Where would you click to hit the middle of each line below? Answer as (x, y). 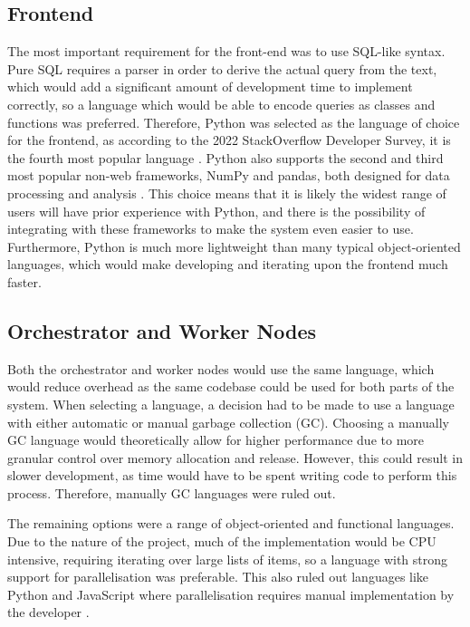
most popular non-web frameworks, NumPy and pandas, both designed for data (229, 175)
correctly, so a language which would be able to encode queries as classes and (221, 104)
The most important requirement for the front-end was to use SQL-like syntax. (226, 51)
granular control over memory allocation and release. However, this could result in (235, 457)
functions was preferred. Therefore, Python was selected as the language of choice (234, 122)
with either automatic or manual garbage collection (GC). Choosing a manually (228, 422)
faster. (24, 281)
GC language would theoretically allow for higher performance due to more (216, 440)
